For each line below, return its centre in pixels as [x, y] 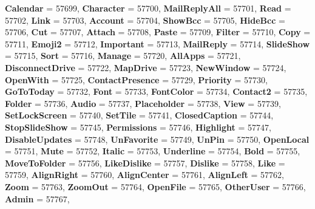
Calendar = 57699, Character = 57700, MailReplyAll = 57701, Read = [148, 8]
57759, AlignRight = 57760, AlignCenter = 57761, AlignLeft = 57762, [144, 175]
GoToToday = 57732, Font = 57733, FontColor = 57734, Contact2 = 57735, [156, 91]
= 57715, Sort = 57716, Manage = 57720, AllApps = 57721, [123, 56]
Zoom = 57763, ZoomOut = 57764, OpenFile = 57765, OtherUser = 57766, [155, 186]
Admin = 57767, [37, 198]
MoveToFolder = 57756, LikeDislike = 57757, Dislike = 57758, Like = [145, 163]
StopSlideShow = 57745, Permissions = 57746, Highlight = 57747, [138, 127]
